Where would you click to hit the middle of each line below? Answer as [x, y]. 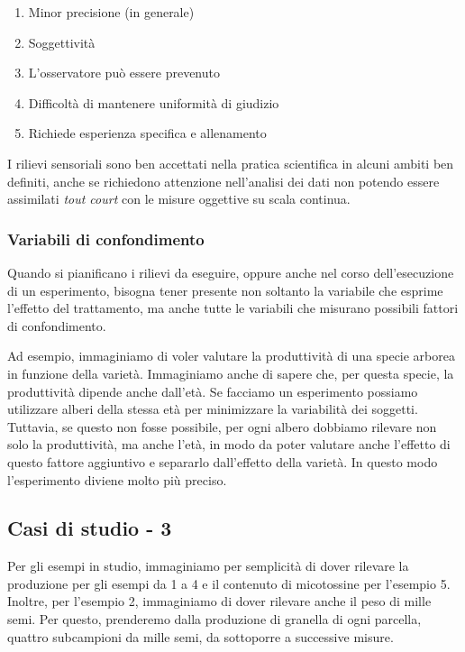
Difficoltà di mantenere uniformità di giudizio [154, 102]
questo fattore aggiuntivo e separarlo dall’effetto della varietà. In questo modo [223, 461]
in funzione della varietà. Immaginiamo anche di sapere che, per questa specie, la [231, 373]
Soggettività [62, 42]
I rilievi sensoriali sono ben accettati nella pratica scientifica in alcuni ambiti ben [231, 163]
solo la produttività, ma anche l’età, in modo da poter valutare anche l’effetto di [229, 444]
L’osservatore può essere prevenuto [124, 73]
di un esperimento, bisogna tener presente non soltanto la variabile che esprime [225, 290]
